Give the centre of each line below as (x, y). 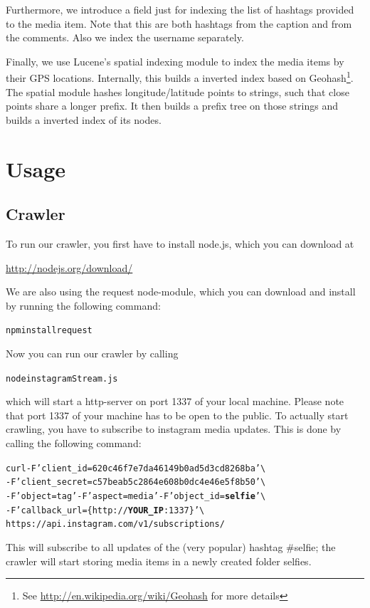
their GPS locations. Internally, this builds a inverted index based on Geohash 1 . (180, 77)
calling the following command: (74, 443)
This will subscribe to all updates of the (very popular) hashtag (144, 546)
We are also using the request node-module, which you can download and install (181, 292)
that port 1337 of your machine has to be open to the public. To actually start (177, 415)
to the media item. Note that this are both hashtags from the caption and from (179, 23)
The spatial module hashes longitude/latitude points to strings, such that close (178, 91)
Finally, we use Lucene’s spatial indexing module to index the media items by (175, 61)
